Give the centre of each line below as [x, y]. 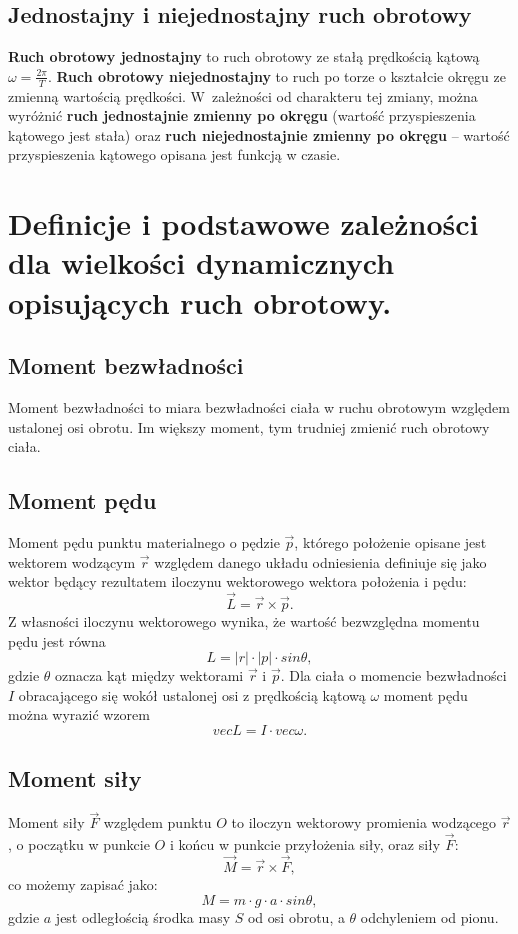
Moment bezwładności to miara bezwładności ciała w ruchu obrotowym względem [259, 406]
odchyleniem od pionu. [429, 916]
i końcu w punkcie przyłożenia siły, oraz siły [305, 844]
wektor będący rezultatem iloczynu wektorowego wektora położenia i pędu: [237, 581]
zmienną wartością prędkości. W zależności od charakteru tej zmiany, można [243, 95]
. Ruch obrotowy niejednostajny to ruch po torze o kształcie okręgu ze [276, 75]
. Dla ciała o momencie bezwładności [393, 675]
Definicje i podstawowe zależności [243, 223]
